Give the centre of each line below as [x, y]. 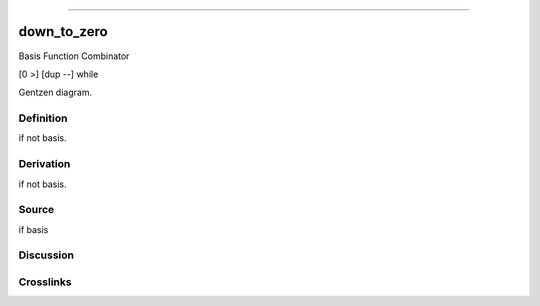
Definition [43, 118]
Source [36, 210]
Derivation [44, 164]
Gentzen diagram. [55, 92]
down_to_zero [63, 31]
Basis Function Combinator [74, 56]
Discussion [46, 255]
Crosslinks [45, 282]
